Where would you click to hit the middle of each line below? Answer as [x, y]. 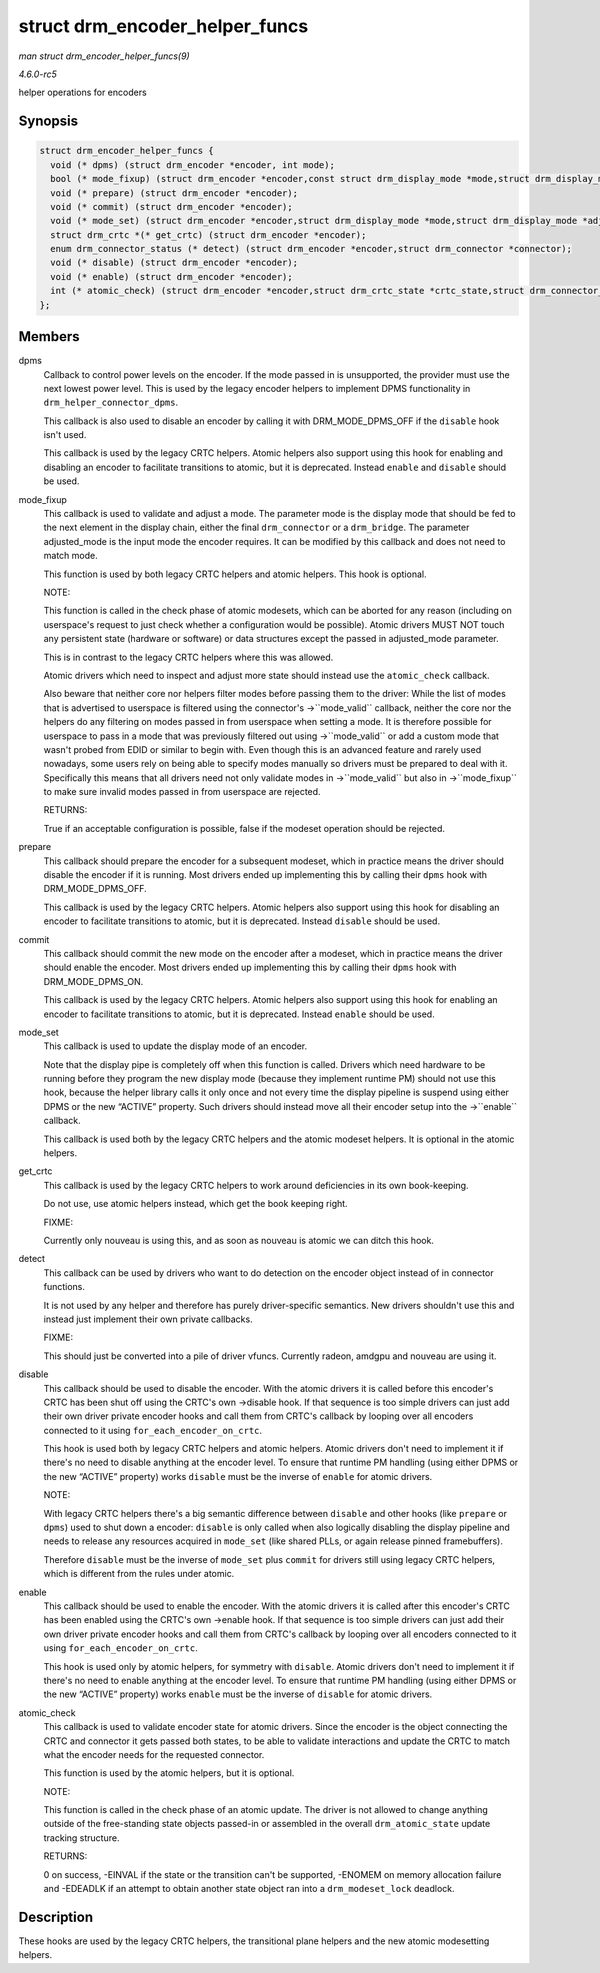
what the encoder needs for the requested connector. [154, 1754]
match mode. [71, 556]
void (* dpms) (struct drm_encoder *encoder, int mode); [192, 164]
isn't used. [65, 435]
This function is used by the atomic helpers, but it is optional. [169, 1773]
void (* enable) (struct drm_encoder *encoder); [172, 276]
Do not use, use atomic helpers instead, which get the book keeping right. [196, 1204]
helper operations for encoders [82, 92]
